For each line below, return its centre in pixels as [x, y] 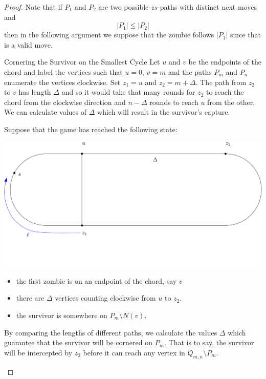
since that [245, 35]
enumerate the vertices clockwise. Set [62, 82]
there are [30, 298]
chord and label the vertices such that [63, 71]
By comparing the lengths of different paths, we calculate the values [111, 332]
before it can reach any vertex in [134, 352]
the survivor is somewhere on [62, 315]
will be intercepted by [38, 352]
